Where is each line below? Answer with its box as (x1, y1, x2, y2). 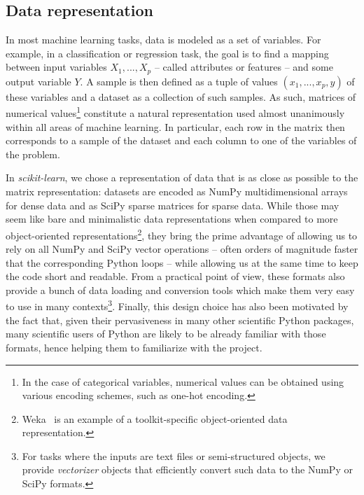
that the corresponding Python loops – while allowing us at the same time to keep (6, 255, 358, 270)
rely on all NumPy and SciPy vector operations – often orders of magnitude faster (6, 242, 358, 256)
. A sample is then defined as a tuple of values (80, 74, 278, 88)
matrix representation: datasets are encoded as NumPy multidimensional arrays (6, 184, 348, 199)
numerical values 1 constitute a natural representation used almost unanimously (6, 104, 345, 120)
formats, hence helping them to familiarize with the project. (6, 340, 262, 354)
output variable (6, 74, 71, 88)
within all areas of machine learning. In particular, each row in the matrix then (6, 119, 345, 134)
